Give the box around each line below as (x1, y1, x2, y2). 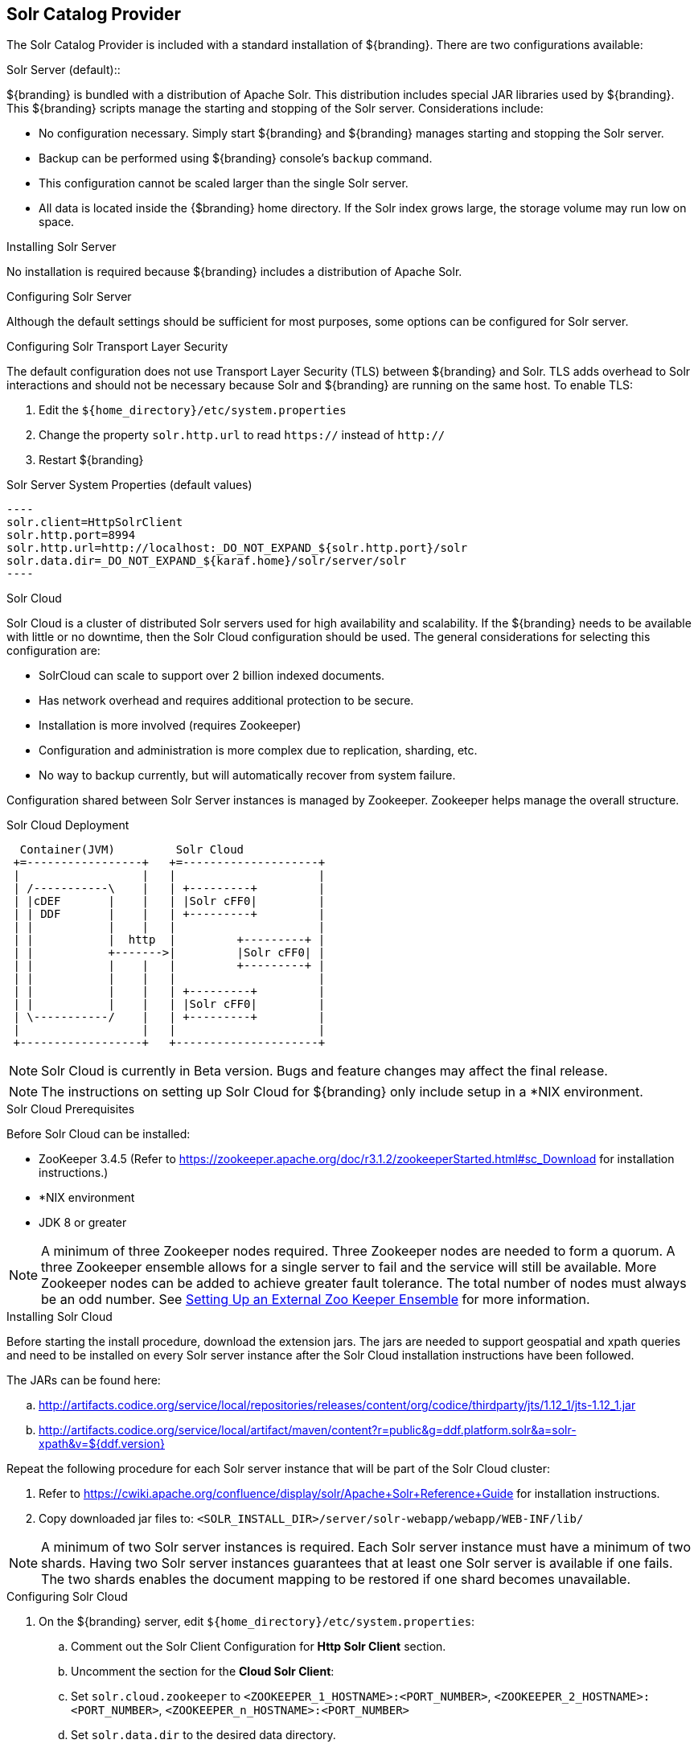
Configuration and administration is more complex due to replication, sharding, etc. (39, 743, 478, 758)
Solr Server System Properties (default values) (6, 478, 253, 492)
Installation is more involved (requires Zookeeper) (39, 718, 302, 733)
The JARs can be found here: (6, 1373, 161, 1388)
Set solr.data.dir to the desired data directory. (71, 1728, 336, 1742)
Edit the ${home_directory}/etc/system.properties (39, 403, 347, 417)
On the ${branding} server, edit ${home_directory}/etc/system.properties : (39, 1614, 475, 1629)
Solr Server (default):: (6, 63, 121, 77)
